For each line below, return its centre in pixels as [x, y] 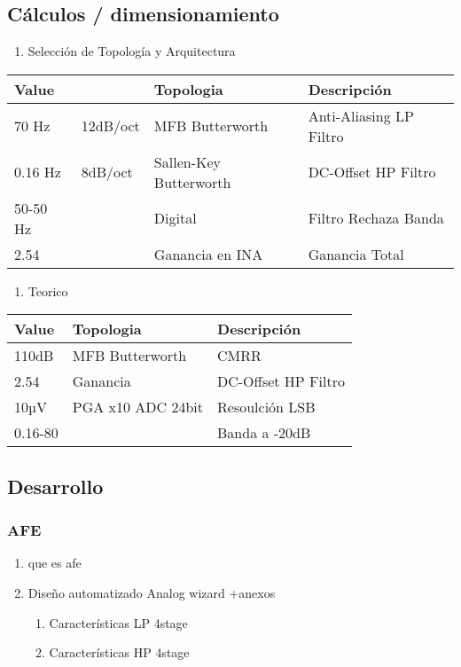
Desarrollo [55, 486]
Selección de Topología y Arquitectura [132, 51]
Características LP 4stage [118, 622]
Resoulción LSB [266, 407]
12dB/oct [110, 126]
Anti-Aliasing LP [361, 115]
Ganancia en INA [208, 254]
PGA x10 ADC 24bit [138, 407]
